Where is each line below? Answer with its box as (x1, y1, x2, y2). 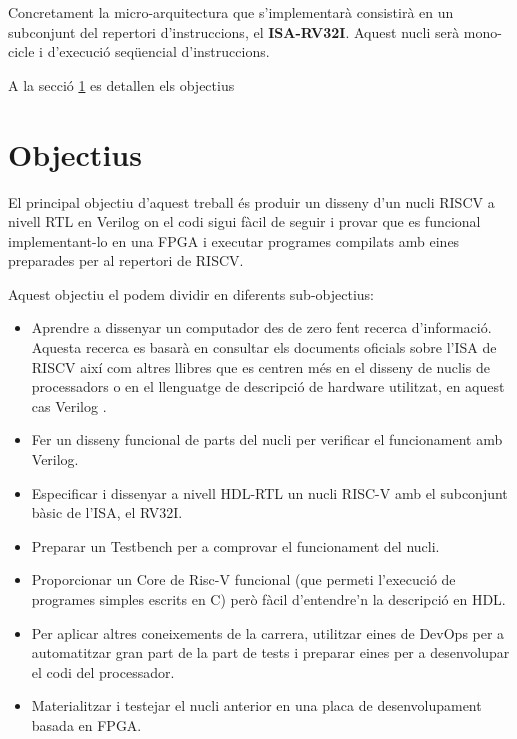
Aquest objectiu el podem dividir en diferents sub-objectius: (8, 283, 374, 304)
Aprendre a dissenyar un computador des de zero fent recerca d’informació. (31, 317, 492, 338)
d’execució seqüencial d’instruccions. (47, 41, 270, 62)
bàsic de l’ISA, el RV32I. (31, 502, 183, 523)
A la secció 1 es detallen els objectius (8, 74, 235, 95)
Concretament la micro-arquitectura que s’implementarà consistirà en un (8, 2, 454, 22)
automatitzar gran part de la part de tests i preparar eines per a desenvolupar (31, 642, 510, 663)
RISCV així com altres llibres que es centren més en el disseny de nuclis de (31, 356, 490, 377)
